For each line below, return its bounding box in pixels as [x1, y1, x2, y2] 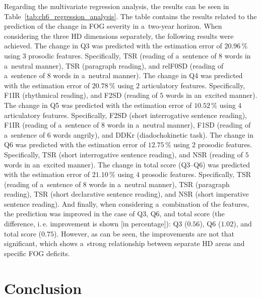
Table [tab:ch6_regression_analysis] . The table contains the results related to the [4, 11, 257, 21]
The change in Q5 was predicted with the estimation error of [4, 99, 192, 110]
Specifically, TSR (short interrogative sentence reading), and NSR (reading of [4, 149, 243, 159]
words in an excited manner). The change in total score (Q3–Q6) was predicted [4, 159, 250, 169]
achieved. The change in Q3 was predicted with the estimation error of [4, 40, 222, 51]
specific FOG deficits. [4, 248, 70, 258]
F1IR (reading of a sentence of [4, 120, 99, 130]
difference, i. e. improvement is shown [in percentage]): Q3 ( [4, 218, 187, 229]
